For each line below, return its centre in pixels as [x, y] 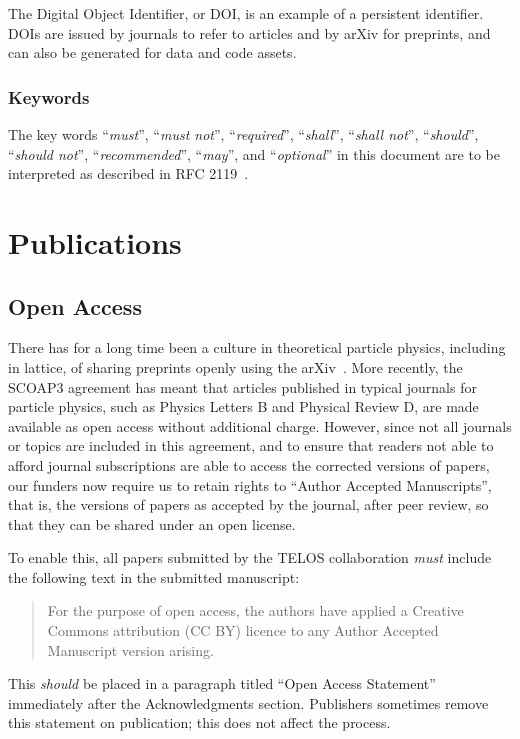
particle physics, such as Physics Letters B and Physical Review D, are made [243, 406]
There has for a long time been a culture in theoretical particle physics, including [257, 347]
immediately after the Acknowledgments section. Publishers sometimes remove [248, 702]
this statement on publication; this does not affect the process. [199, 722]
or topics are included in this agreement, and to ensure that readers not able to [251, 445]
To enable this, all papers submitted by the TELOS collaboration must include [250, 557]
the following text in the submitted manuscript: [154, 576]
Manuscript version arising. [130, 649]
